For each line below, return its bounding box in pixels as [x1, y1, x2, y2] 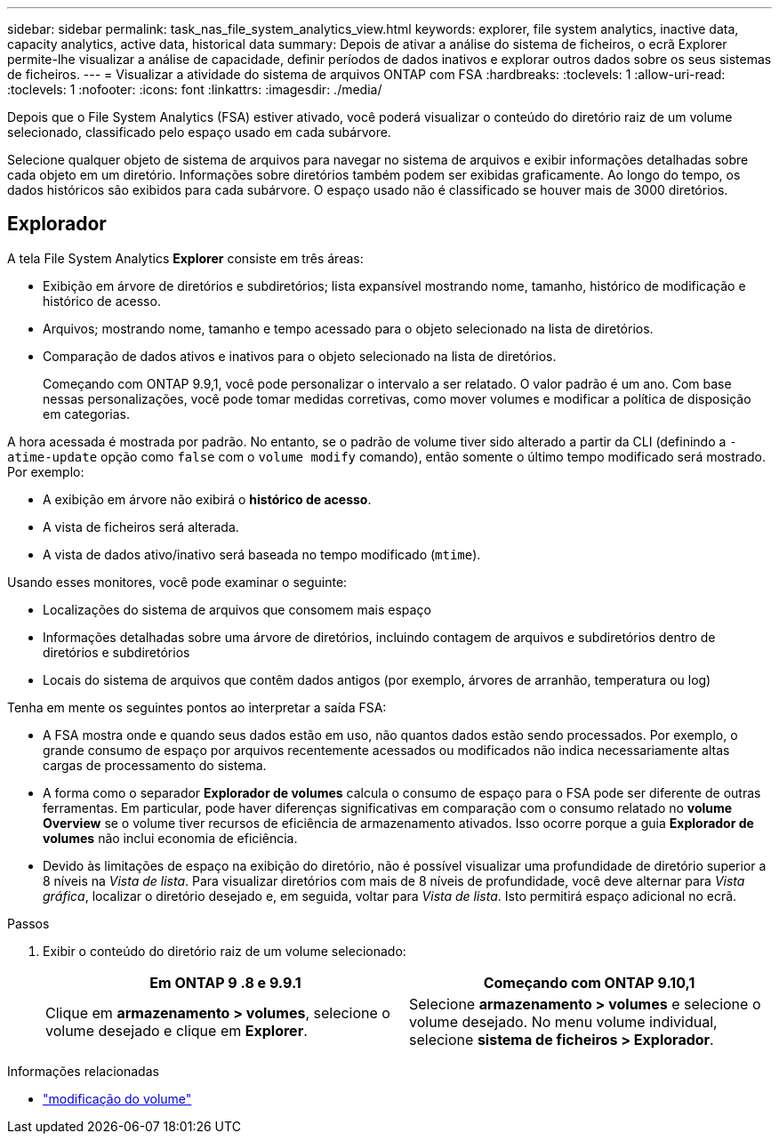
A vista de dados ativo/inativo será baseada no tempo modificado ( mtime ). [43, 546, 481, 562]
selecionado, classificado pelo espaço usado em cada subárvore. [7, 125, 391, 140]
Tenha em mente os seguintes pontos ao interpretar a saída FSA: [7, 699, 387, 715]
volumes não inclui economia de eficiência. [43, 830, 298, 846]
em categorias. [43, 406, 131, 422]
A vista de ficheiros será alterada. [43, 518, 239, 534]
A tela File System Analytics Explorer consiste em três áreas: [7, 250, 364, 266]
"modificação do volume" [43, 1090, 192, 1106]
